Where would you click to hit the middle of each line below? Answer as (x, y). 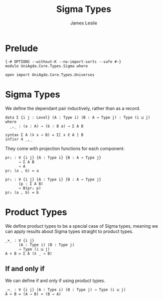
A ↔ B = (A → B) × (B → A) (33, 294)
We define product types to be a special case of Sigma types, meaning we (82, 226)
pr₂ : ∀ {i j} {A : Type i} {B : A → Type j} (53, 179)
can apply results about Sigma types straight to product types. (69, 231)
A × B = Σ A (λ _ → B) (29, 253)
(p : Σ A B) (31, 184)
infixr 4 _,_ (19, 139)
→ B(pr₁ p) (30, 188)
